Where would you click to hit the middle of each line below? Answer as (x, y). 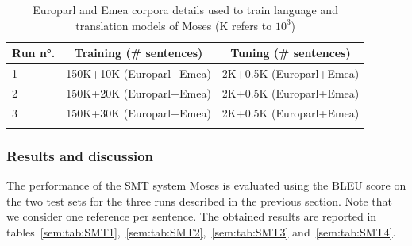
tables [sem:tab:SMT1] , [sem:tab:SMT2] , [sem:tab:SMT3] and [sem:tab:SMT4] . (201, 232)
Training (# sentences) (139, 53)
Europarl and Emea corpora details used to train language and (185, 10)
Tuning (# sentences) (291, 53)
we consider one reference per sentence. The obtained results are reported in (192, 216)
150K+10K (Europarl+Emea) (139, 73)
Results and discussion (80, 155)
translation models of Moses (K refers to (174, 25)
